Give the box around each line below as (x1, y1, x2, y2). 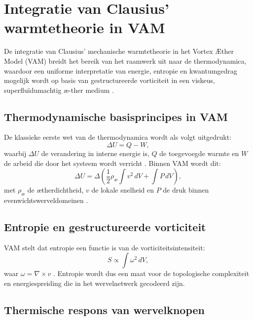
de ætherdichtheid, (27, 185, 84, 195)
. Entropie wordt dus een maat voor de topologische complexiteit (53, 268, 250, 279)
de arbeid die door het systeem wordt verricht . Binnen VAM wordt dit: (4, 158, 221, 168)
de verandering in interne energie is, (41, 148, 149, 159)
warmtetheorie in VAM (4, 17, 165, 38)
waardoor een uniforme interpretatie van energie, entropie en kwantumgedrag (4, 65, 237, 76)
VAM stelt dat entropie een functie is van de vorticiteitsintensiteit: (4, 242, 205, 252)
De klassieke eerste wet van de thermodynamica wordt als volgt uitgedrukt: (4, 132, 232, 142)
